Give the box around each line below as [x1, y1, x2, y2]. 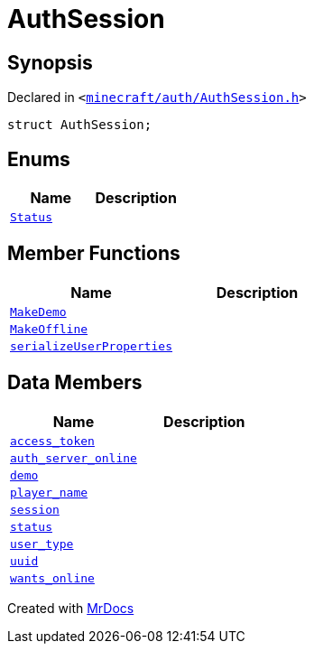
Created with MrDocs [7, 600, 134, 616]
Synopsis [7, 51, 93, 74]
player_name [10, 485, 88, 499]
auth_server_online [10, 451, 137, 465]
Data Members [7, 371, 143, 395]
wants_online [10, 571, 95, 585]
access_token [10, 433, 95, 448]
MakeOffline [10, 321, 88, 336]
